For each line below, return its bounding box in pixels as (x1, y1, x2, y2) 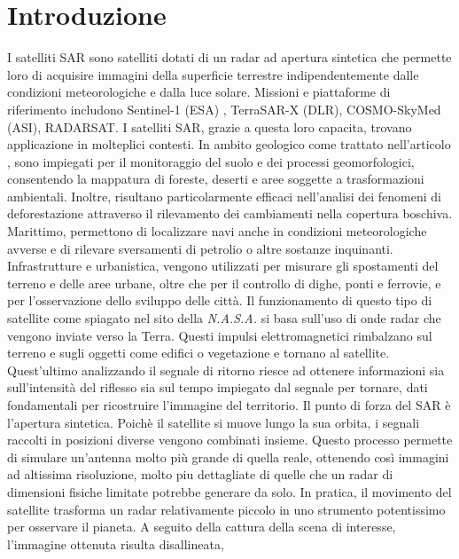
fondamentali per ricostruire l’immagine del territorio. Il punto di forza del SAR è (7, 396, 451, 413)
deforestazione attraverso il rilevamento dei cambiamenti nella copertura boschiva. (7, 204, 453, 223)
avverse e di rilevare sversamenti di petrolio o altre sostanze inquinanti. (7, 239, 393, 257)
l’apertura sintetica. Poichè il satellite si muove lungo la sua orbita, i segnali (7, 413, 420, 431)
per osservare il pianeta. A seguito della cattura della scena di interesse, (7, 517, 396, 536)
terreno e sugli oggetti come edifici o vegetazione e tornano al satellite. (7, 343, 390, 362)
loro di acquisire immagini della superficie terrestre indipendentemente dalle (7, 65, 419, 83)
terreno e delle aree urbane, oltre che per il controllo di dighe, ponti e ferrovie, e (7, 273, 441, 292)
